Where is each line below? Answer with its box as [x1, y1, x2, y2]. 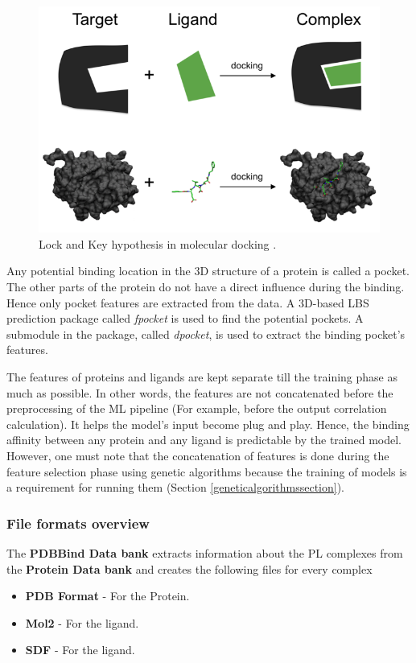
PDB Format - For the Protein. [25, 587, 190, 604]
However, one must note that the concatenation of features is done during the [6, 447, 389, 463]
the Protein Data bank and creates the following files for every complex [6, 560, 373, 577]
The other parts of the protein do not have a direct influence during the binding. [6, 278, 405, 294]
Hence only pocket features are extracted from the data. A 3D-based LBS [6, 294, 369, 311]
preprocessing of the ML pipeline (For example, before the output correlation [6, 400, 387, 417]
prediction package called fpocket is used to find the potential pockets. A [6, 310, 364, 327]
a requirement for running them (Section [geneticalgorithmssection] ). [6, 479, 344, 496]
